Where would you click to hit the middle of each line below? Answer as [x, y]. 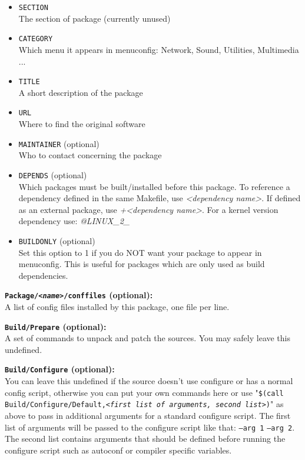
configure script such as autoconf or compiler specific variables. [118, 450]
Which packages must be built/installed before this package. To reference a [154, 186]
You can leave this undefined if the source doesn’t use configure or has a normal [149, 381]
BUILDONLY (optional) [57, 240]
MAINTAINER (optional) [59, 143]
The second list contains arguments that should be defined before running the [145, 439]
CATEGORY [36, 39]
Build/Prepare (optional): [56, 326]
